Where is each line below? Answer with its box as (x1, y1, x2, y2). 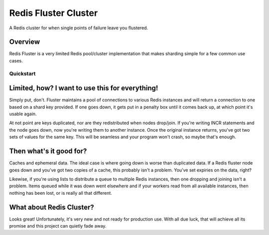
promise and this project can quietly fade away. (9, 223, 107, 229)
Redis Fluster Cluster (9, 7, 98, 18)
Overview (9, 38, 40, 46)
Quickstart (9, 70, 36, 77)
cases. (9, 58, 23, 64)
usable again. (9, 111, 37, 117)
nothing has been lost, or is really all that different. (9, 190, 112, 196)
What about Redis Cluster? (9, 203, 94, 211)
